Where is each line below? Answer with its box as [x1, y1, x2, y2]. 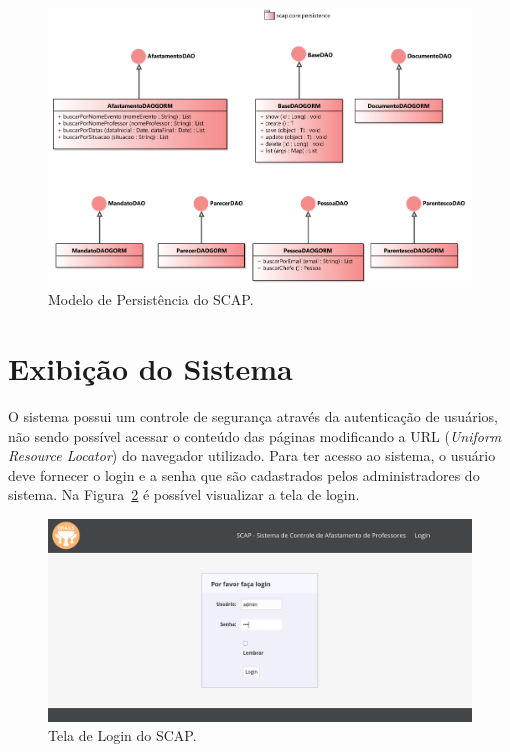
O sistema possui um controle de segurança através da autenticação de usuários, [8, 405, 498, 426]
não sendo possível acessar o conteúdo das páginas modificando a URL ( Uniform [8, 425, 502, 446]
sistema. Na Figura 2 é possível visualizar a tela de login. [8, 484, 360, 505]
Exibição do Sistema [8, 348, 293, 388]
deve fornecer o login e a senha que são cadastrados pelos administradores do [8, 464, 480, 485]
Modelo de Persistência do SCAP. [48, 289, 254, 310]
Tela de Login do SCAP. [48, 725, 197, 746]
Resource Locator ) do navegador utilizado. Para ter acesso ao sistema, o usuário [8, 445, 496, 466]
